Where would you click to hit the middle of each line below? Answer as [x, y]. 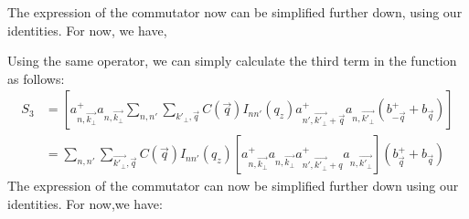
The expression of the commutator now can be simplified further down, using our [235, 12]
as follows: [36, 78]
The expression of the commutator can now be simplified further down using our [233, 186]
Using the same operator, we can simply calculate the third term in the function [232, 61]
